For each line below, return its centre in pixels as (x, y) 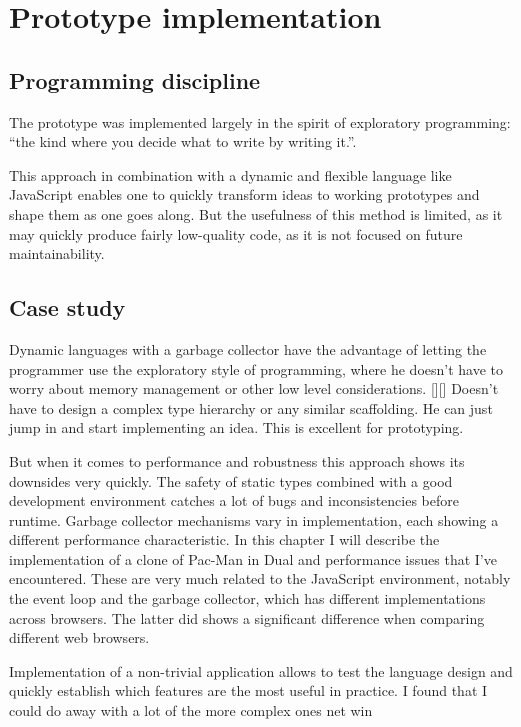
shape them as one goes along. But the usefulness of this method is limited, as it (256, 213)
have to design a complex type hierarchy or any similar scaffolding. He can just (251, 407)
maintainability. (57, 253)
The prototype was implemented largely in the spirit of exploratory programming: (260, 121)
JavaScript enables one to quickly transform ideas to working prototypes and (244, 194)
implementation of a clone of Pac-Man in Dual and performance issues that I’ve (253, 558)
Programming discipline (135, 79)
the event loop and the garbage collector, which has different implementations (247, 598)
